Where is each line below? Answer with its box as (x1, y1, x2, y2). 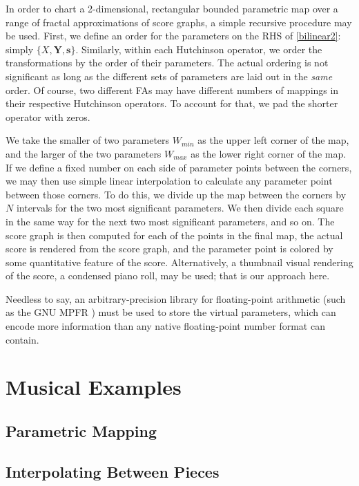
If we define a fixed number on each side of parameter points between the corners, (6, 160, 352, 174)
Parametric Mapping (6, 420, 157, 442)
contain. (6, 332, 39, 346)
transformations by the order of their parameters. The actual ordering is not (6, 55, 329, 70)
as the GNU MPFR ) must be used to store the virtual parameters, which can (6, 305, 336, 319)
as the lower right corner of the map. (191, 146, 347, 160)
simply (6, 41, 34, 56)
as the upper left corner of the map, (197, 133, 349, 147)
